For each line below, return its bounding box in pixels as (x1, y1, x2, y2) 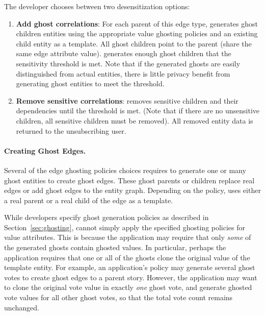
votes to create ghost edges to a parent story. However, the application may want (4, 272, 257, 282)
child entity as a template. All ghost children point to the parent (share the (16, 38, 252, 48)
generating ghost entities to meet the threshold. (16, 78, 165, 89)
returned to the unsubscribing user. (16, 125, 126, 136)
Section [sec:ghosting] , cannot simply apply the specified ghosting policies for (4, 222, 246, 232)
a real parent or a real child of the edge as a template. (4, 195, 173, 205)
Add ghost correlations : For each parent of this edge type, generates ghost (16, 18, 258, 29)
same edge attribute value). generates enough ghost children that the (16, 48, 231, 59)
